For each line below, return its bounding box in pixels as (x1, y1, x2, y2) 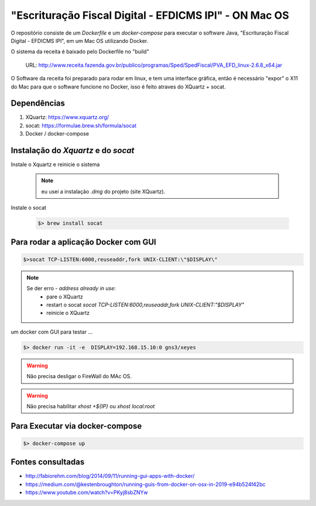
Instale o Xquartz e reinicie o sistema (11, 161, 100, 168)
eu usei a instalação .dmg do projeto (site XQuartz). (41, 188, 166, 195)
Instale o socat (11, 204, 47, 211)
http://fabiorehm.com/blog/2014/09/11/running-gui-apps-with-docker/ (25, 473, 195, 480)
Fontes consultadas (11, 457, 85, 467)
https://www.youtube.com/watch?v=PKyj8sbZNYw (25, 489, 149, 496)
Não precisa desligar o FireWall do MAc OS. (26, 373, 132, 380)
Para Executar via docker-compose (11, 421, 142, 431)
